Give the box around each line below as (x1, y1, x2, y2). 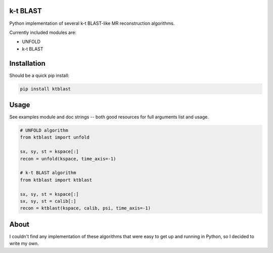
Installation (9, 59, 45, 68)
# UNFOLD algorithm (20, 128, 68, 134)
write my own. (9, 240, 39, 246)
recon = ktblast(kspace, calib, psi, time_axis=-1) (20, 205, 151, 211)
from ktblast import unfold (20, 135, 89, 140)
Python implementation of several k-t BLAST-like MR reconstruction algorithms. (9, 20, 175, 26)
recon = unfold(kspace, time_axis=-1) (20, 156, 116, 161)
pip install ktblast (20, 86, 71, 92)
